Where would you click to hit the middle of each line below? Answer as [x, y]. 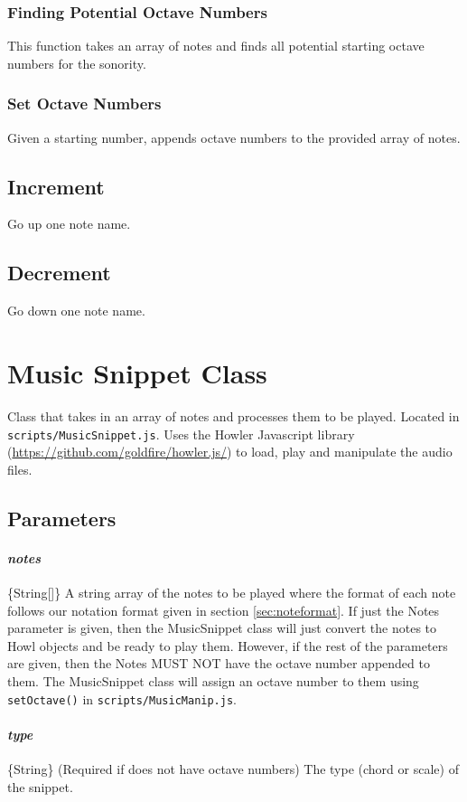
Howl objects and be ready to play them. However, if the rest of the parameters [228, 645]
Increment [56, 186]
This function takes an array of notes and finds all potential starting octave [216, 46]
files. [20, 469]
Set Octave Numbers [84, 104]
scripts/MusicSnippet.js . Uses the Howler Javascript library [181, 434]
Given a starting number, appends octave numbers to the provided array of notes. [234, 137]
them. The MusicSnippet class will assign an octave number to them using [213, 680]
